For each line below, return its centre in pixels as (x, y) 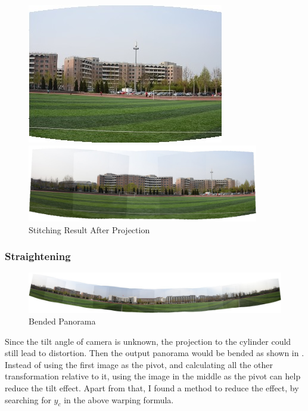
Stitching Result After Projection (89, 229)
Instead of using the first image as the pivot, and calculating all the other (139, 364)
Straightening (38, 256)
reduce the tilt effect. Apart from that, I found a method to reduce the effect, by (152, 388)
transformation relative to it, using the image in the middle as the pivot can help (153, 376)
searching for (28, 399)
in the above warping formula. (119, 399)
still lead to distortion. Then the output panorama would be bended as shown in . (155, 353)
